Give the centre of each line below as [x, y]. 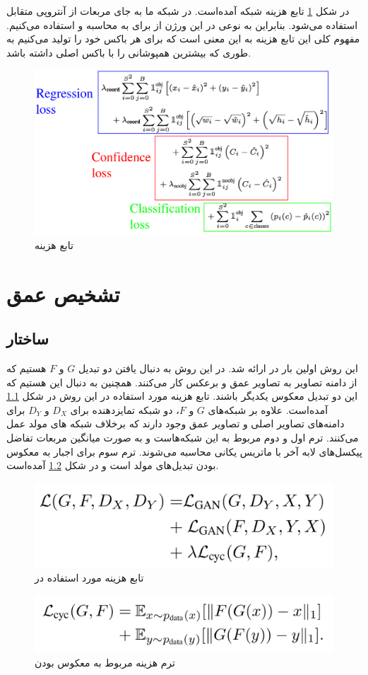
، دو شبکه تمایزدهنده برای [125, 409]
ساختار [28, 339]
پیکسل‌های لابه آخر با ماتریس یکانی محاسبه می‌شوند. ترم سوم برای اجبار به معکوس [184, 451]
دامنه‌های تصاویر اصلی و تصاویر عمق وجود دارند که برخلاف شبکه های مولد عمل [176, 423]
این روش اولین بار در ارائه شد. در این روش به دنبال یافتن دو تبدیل [218, 368]
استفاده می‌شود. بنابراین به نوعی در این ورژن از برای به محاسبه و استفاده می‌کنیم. [182, 24]
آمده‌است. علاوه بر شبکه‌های [268, 409]
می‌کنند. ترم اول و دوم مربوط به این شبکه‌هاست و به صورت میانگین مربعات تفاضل [183, 438]
